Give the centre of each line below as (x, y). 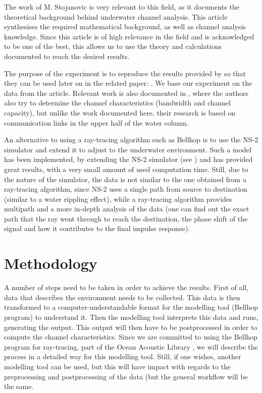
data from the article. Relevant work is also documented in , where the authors (126, 93)
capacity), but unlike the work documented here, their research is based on (120, 112)
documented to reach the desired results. (67, 56)
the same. (19, 386)
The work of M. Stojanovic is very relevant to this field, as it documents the (122, 7)
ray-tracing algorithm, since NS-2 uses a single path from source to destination (126, 189)
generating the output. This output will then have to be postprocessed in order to (131, 327)
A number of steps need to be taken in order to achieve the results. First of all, (126, 287)
